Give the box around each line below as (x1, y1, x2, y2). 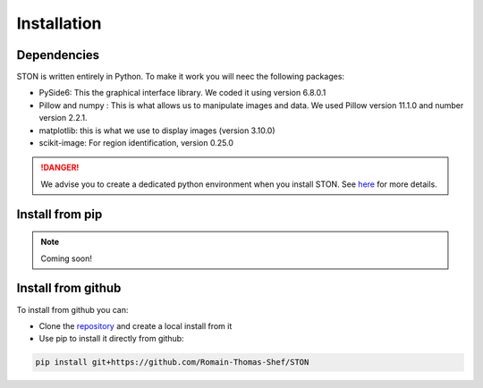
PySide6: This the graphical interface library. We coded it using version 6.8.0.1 (38, 88, 326, 98)
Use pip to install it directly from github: (38, 333, 184, 344)
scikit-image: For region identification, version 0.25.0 (38, 138, 234, 148)
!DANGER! (40, 162, 80, 173)
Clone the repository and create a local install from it (38, 320, 233, 331)
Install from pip (16, 207, 103, 222)
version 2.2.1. (38, 113, 89, 123)
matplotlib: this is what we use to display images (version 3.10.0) (38, 125, 276, 136)
